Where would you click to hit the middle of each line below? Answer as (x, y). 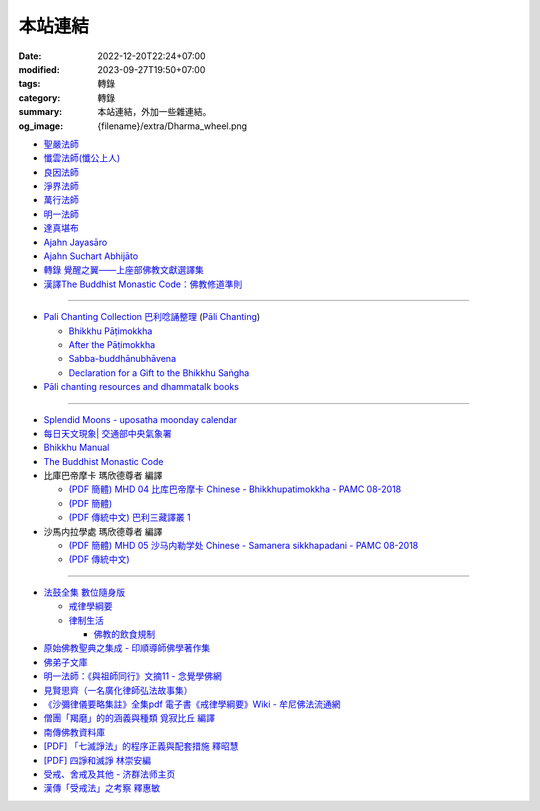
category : (39, 97)
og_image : (41, 126)
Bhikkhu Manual (76, 447)
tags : (29, 84)
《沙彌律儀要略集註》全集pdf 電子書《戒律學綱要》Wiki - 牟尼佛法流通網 (192, 704)
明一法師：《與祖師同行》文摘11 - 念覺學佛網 (132, 676)
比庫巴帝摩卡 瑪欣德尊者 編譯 (103, 476)
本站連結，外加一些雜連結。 (154, 112)
